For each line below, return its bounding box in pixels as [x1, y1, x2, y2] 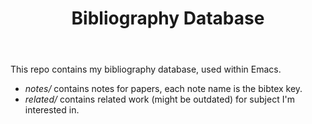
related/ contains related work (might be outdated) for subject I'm [24, 93, 295, 106]
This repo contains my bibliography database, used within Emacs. [10, 63, 282, 76]
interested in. [24, 104, 80, 116]
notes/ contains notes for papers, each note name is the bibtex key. [24, 83, 303, 95]
